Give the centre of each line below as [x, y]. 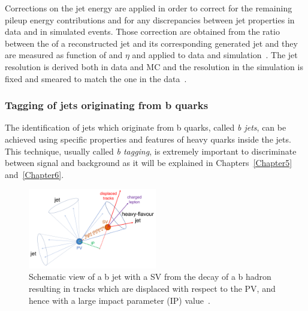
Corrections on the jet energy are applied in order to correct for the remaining [149, 8]
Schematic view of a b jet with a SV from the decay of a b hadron [150, 277]
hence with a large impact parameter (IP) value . [120, 300]
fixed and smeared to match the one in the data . [96, 78]
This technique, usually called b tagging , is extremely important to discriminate [151, 151]
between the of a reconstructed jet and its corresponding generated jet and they [151, 43]
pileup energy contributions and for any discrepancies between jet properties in [150, 19]
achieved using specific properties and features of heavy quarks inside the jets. [148, 139]
